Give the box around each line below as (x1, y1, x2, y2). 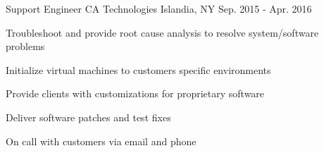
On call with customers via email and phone (6, 133, 197, 148)
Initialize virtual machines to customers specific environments (6, 62, 271, 77)
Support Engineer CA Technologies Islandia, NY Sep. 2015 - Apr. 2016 (6, 1, 312, 16)
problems (6, 39, 45, 54)
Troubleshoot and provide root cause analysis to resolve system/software (6, 25, 319, 39)
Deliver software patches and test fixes (6, 109, 171, 124)
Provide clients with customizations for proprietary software (6, 86, 265, 101)
